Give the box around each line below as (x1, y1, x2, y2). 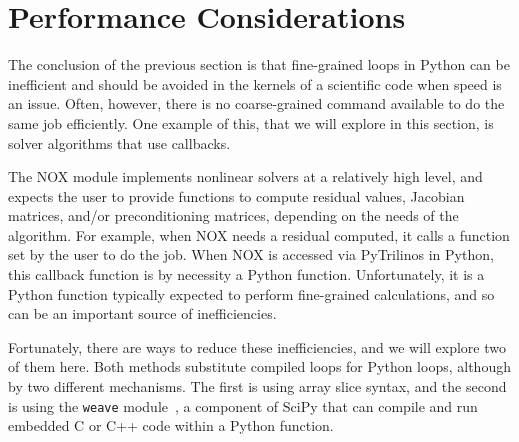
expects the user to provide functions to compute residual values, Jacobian (8, 185, 465, 206)
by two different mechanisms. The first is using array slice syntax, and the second (8, 376, 507, 397)
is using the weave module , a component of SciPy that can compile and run (8, 395, 478, 416)
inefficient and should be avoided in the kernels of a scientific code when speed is (8, 73, 502, 94)
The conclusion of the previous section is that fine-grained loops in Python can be (8, 54, 510, 75)
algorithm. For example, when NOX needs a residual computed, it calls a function (8, 224, 510, 245)
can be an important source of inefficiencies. (8, 303, 277, 324)
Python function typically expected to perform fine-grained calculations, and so (8, 283, 495, 304)
